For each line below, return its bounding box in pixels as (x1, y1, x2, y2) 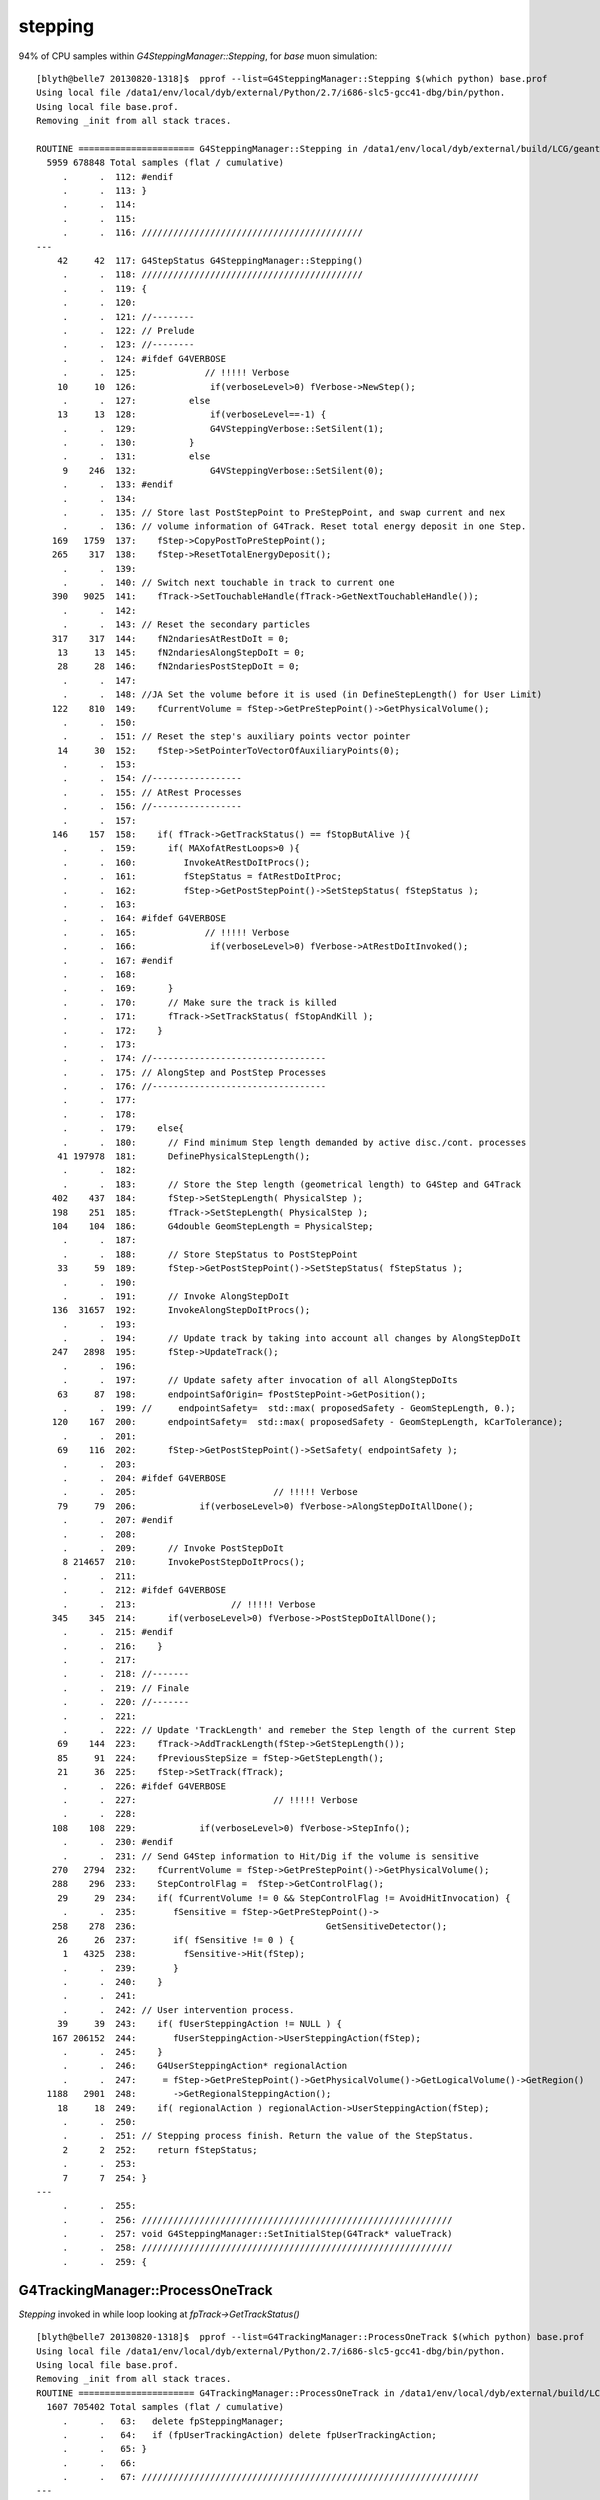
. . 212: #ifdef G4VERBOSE (62, 1585, 227, 1596)
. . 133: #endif (62, 479, 174, 490)
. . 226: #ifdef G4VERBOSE (62, 1780, 227, 1792)
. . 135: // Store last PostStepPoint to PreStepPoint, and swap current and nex (62, 507, 506, 519)
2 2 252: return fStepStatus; (62, 2144, 259, 2155)
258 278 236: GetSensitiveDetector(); (51, 1920, 448, 1932)
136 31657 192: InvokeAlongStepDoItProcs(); (51, 1305, 311, 1316)
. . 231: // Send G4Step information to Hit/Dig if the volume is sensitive (62, 1850, 480, 1862)
